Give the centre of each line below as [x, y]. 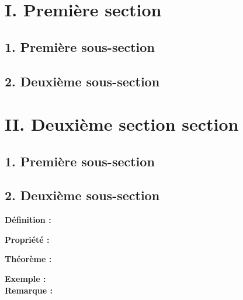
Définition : [28, 220]
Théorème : [28, 259]
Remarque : [29, 290]
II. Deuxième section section [122, 124]
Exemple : [25, 279]
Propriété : [27, 239]
